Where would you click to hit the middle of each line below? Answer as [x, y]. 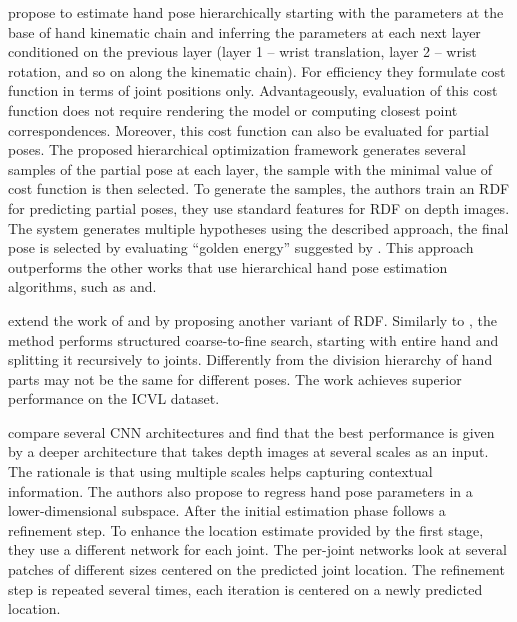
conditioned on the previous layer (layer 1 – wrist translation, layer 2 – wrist [242, 51]
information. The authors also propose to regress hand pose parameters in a [240, 490]
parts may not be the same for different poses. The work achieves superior [235, 378]
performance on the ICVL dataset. [114, 398]
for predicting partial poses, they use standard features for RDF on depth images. [259, 207]
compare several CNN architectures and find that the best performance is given [251, 431]
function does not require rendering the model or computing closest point [233, 109]
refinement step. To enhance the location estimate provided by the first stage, [246, 529]
